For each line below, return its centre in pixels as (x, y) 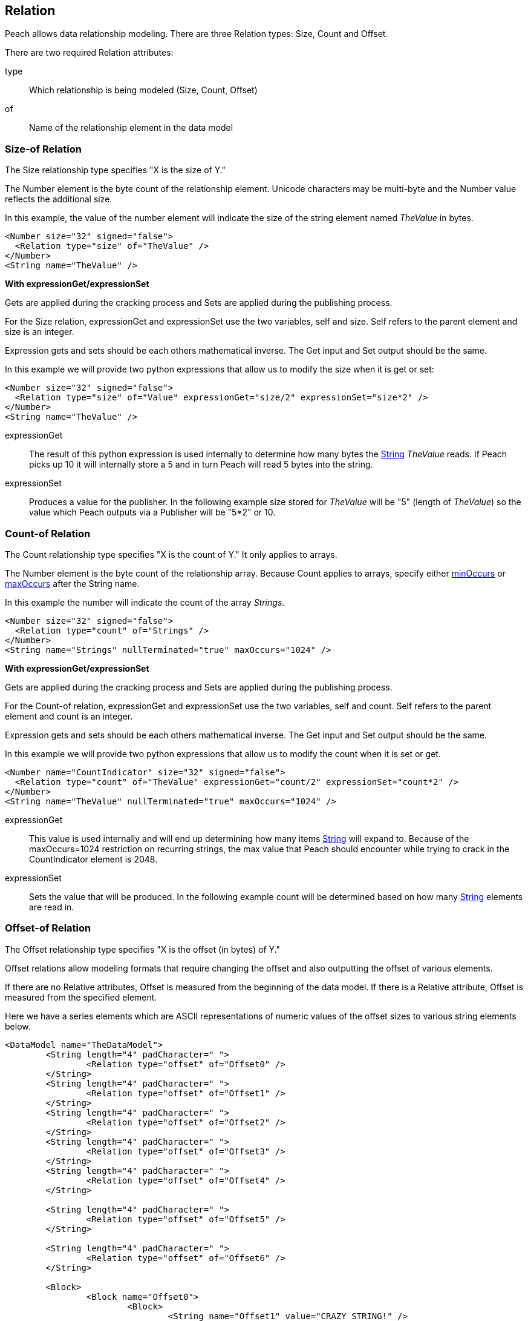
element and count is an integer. (69, 716)
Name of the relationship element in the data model (131, 128)
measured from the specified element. (81, 997)
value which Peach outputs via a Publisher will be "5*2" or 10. (152, 512)
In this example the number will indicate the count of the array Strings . (145, 602)
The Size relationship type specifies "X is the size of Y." (116, 170)
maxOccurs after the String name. (72, 583)
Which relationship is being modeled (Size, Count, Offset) (143, 90)
